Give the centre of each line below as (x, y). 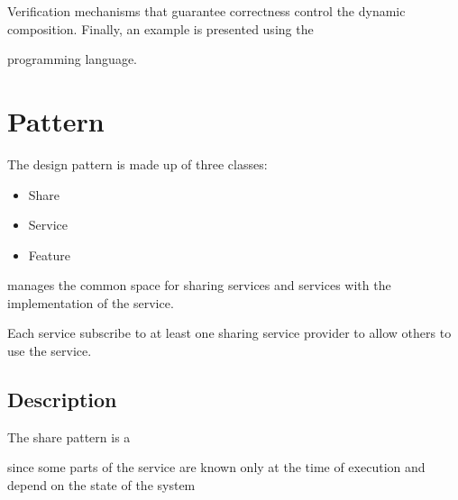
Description (62, 400)
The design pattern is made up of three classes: (137, 164)
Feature (49, 255)
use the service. (50, 351)
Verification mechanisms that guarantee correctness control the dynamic (206, 11)
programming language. (72, 59)
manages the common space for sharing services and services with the (199, 285)
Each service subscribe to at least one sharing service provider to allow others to (229, 333)
